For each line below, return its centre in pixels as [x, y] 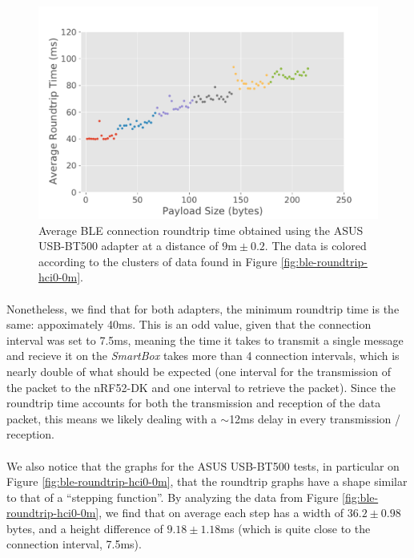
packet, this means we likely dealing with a [112, 418]
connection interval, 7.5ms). [74, 544]
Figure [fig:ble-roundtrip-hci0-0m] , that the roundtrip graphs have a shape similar [207, 481]
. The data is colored [316, 246]
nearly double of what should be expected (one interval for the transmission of [199, 371]
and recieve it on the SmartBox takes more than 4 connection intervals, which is [203, 356]
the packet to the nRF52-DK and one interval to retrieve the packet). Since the [201, 387]
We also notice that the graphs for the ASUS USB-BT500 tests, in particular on [203, 465]
